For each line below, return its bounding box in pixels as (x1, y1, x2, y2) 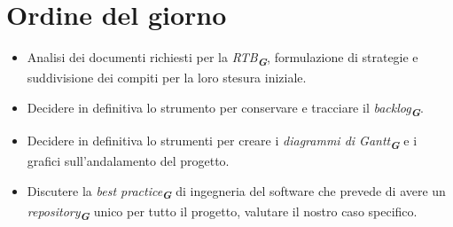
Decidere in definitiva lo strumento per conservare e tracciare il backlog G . (27, 98, 425, 120)
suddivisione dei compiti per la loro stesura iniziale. (27, 68, 307, 87)
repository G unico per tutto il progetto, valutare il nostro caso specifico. (27, 201, 418, 223)
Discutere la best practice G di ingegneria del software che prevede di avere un (27, 181, 446, 203)
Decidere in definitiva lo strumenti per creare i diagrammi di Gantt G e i (27, 130, 418, 153)
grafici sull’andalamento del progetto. (27, 152, 230, 170)
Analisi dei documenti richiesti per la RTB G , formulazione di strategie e (27, 48, 418, 69)
